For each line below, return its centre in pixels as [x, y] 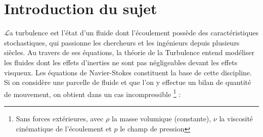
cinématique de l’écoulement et [64, 128]
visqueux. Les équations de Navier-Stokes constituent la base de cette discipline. [128, 72]
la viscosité [236, 118]
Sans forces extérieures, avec [60, 118]
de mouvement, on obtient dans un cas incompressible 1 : [93, 93]
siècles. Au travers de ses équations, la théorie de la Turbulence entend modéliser [129, 52]
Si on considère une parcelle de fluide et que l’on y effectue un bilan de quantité [128, 82]
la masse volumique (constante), [161, 118]
